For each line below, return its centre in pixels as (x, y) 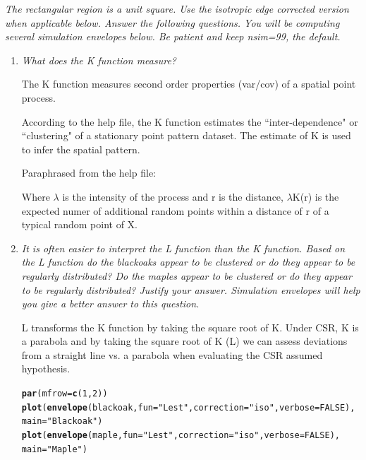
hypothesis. (46, 368)
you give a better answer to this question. (110, 303)
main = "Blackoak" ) (62, 421)
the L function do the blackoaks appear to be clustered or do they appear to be (188, 262)
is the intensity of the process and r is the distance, (173, 196)
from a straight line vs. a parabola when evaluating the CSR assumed (172, 354)
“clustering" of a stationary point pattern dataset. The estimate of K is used (186, 135)
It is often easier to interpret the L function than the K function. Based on (183, 248)
